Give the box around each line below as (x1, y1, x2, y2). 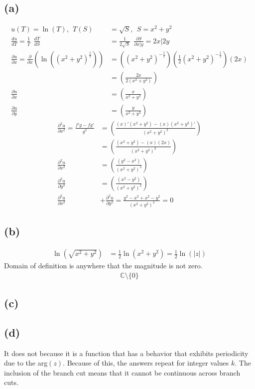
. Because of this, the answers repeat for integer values (63, 358, 229, 368)
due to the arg (4, 358, 48, 368)
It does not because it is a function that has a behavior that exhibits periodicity (4, 348, 249, 358)
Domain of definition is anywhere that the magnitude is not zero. (4, 260, 203, 271)
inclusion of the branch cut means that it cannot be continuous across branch (4, 367, 241, 378)
